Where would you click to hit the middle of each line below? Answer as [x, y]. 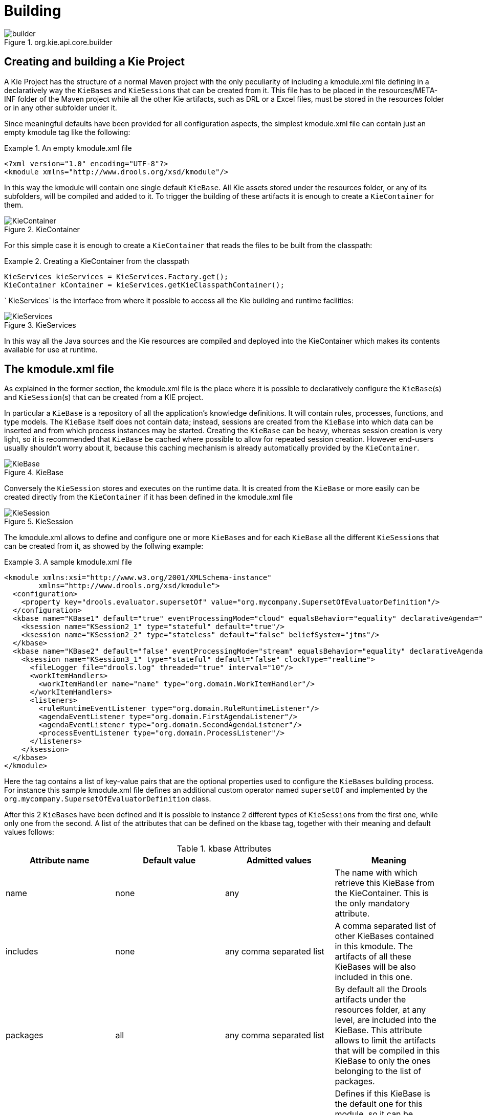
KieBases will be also [375, 967]
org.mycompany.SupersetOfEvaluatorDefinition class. [108, 799]
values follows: [29, 832]
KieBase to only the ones [383, 1061]
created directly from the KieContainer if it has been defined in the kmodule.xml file [149, 497]
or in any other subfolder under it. [61, 107]
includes [22, 952]
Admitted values [279, 861]
